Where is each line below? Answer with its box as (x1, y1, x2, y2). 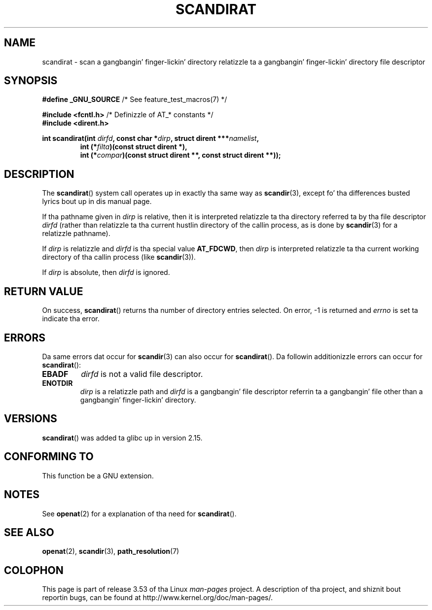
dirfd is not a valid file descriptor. (81, 369, 203, 379)
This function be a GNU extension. (42, 471, 154, 480)
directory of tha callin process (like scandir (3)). (42, 253, 196, 262)
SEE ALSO (4, 526, 54, 539)
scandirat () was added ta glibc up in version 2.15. (42, 433, 203, 442)
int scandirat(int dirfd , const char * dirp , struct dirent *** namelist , (42, 134, 259, 143)
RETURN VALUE (4, 285, 83, 298)
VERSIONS (4, 412, 57, 425)
